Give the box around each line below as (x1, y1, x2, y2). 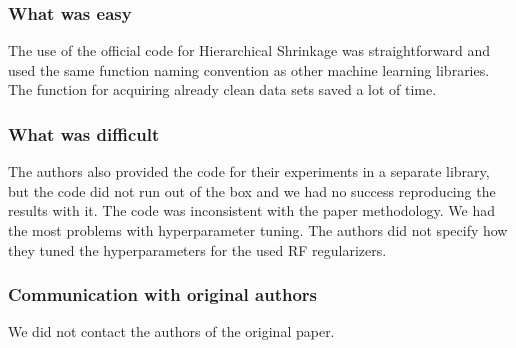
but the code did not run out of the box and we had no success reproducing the (8, 180, 496, 201)
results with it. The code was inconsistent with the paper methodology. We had (8, 200, 495, 221)
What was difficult (8, 121, 160, 146)
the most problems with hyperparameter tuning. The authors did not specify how (8, 220, 508, 240)
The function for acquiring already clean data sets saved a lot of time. (8, 79, 437, 100)
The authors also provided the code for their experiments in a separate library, (8, 161, 490, 182)
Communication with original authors (8, 282, 317, 307)
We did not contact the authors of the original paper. (8, 321, 335, 342)
